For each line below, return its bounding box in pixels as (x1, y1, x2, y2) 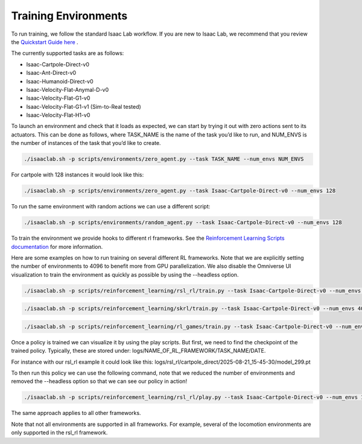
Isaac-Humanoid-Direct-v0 (26, 77, 94, 85)
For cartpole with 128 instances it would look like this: (11, 171, 144, 178)
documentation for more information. (11, 243, 103, 250)
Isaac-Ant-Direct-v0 (26, 69, 77, 77)
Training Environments (11, 9, 128, 22)
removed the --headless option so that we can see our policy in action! (11, 378, 187, 385)
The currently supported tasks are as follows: (11, 50, 124, 57)
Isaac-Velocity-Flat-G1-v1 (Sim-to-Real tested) (26, 103, 141, 110)
